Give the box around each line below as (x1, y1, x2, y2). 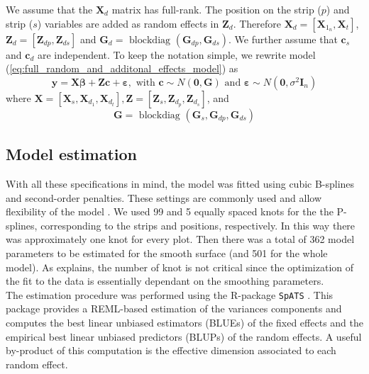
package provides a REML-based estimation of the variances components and (6, 301, 342, 316)
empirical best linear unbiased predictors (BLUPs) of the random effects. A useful (6, 329, 362, 344)
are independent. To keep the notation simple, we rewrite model (37, 47, 316, 62)
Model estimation (6, 143, 138, 165)
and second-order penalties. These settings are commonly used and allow (6, 190, 322, 205)
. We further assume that (228, 31, 338, 46)
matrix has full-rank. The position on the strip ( (111, 2, 321, 16)
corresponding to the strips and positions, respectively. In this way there (40, 217, 356, 232)
